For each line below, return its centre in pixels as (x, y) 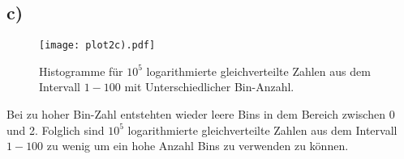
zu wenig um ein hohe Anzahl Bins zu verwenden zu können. (198, 146)
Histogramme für (81, 71)
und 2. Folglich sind (56, 130)
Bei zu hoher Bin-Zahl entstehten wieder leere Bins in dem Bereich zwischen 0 (201, 114)
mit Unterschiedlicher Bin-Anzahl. (209, 87)
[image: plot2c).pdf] (97, 46)
